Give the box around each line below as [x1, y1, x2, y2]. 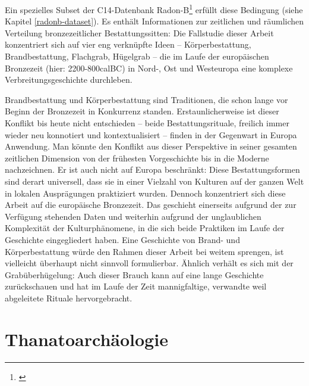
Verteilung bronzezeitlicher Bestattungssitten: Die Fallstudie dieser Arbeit [5, 26, 274, 39]
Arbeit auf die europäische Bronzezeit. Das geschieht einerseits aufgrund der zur [5, 198, 297, 211]
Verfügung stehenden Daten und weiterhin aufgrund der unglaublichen [5, 210, 261, 222]
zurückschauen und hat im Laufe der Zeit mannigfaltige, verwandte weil [5, 280, 267, 292]
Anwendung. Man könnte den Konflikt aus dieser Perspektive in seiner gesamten [5, 140, 297, 152]
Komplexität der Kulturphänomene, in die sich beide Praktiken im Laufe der [5, 222, 285, 234]
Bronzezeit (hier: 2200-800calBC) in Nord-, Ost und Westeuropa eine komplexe [5, 61, 293, 74]
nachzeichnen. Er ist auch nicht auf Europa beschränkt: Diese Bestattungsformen [5, 163, 300, 176]
